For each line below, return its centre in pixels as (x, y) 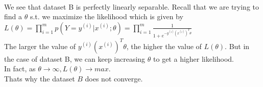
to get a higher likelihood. (194, 58)
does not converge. (114, 79)
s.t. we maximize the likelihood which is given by (106, 16)
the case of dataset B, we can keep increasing (75, 58)
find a (13, 16)
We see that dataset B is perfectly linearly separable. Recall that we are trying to (132, 6)
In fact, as (20, 69)
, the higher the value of (164, 46)
